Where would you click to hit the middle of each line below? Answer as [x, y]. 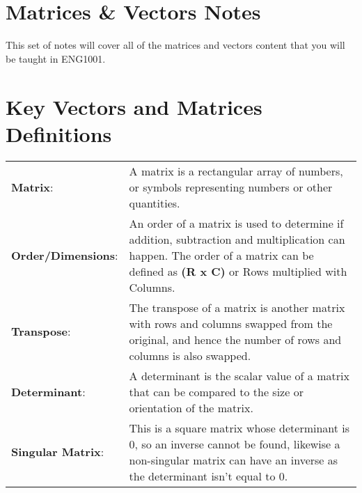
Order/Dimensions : [65, 255]
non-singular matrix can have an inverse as [234, 460]
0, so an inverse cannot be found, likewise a [235, 444]
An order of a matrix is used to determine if [236, 223]
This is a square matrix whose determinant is [239, 428]
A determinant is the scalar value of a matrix [239, 375]
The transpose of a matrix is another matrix [237, 307]
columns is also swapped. [190, 355]
